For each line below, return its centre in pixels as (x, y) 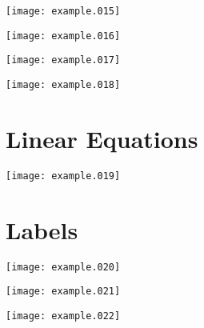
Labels (42, 229)
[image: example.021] (63, 292)
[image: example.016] (63, 36)
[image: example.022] (63, 316)
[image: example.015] (63, 11)
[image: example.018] (63, 84)
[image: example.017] (63, 60)
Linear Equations (102, 138)
